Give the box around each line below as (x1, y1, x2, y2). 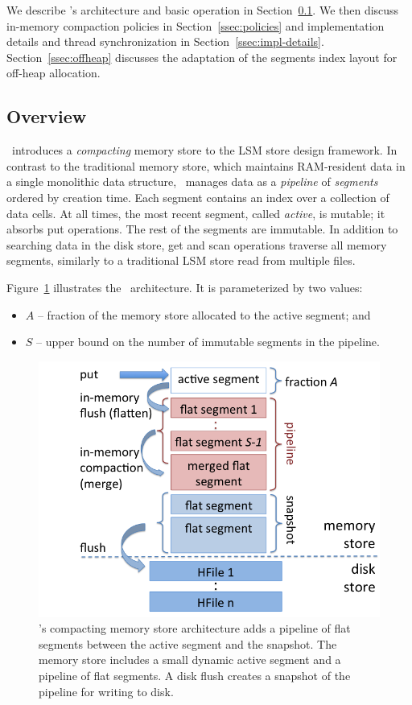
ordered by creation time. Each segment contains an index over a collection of (6, 188, 389, 205)
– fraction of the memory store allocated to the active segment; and (37, 306, 371, 323)
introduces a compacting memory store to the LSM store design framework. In (11, 142, 398, 159)
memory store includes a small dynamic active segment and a (39, 651, 341, 668)
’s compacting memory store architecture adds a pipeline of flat (39, 620, 351, 637)
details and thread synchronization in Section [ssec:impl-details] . (6, 33, 324, 50)
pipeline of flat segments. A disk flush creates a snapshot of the (39, 667, 351, 684)
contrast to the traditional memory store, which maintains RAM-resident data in (6, 157, 406, 174)
